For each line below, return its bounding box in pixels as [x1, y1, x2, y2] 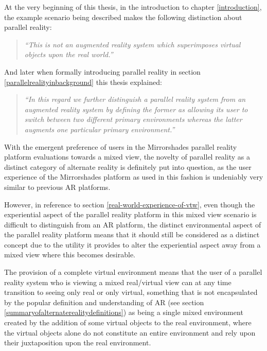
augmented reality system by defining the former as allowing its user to [24, 103, 248, 114]
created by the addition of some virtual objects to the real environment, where [4, 317, 252, 328]
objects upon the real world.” [24, 49, 113, 60]
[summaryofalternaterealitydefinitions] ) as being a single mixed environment [4, 307, 243, 318]
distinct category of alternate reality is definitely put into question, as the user [4, 161, 252, 172]
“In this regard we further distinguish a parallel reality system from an [24, 94, 246, 104]
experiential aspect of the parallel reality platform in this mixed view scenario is [4, 209, 257, 220]
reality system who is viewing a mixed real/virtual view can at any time [4, 276, 232, 287]
